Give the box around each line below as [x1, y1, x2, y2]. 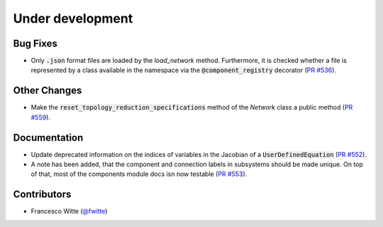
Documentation [13, 132, 84, 144]
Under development [13, 11, 133, 26]
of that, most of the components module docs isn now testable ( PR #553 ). [30, 170, 248, 178]
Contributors [13, 188, 72, 201]
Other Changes [13, 85, 82, 97]
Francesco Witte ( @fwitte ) [30, 207, 108, 216]
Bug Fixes [13, 37, 58, 50]
